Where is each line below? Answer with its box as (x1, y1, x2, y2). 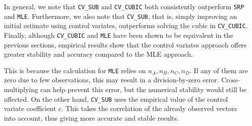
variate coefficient (4, 103, 56, 113)
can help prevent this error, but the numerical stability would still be (40, 84, 247, 94)
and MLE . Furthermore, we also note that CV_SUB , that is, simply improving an (4, 11, 237, 21)
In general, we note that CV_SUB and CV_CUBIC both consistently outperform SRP (4, 1, 244, 11)
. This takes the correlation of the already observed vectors (61, 103, 237, 113)
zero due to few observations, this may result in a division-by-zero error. (4, 75, 219, 85)
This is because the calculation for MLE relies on (4, 65, 146, 75)
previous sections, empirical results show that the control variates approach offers (4, 39, 247, 49)
